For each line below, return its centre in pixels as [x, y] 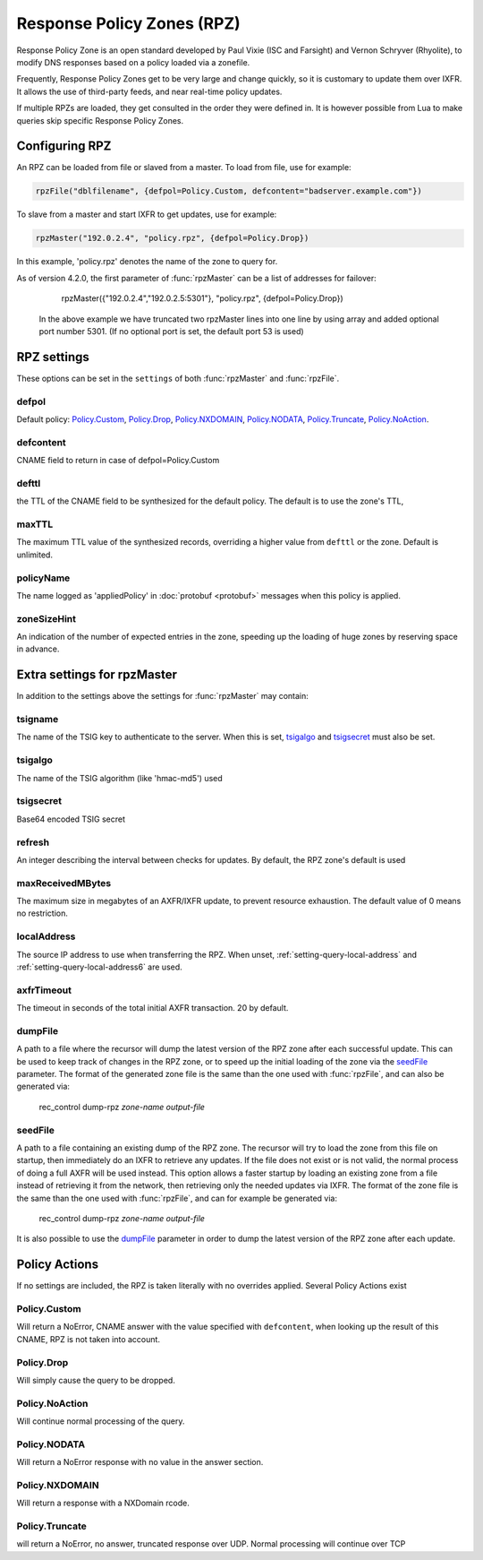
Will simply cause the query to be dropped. [96, 1380]
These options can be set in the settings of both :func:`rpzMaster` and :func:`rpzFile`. [178, 378]
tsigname [38, 720]
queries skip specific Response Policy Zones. [100, 120]
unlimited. [35, 555]
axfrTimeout [44, 990]
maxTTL [35, 524]
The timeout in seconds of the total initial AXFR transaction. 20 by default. [153, 1008]
